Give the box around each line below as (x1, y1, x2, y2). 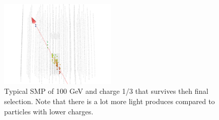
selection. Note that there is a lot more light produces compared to (4, 96, 215, 106)
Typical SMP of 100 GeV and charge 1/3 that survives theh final (4, 86, 209, 96)
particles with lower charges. (4, 106, 94, 116)
